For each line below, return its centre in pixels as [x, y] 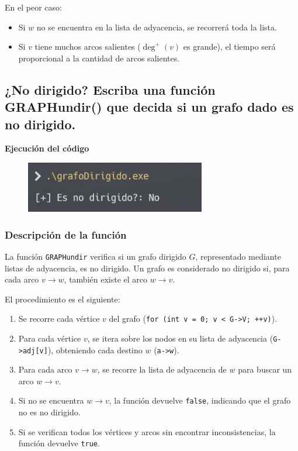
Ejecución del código [47, 148]
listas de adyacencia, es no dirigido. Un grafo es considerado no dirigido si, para [147, 268]
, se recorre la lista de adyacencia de [162, 369]
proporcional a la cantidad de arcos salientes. [99, 58]
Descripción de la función [66, 234]
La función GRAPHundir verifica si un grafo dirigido [96, 256]
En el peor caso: [33, 7]
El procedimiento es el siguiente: [63, 299]
